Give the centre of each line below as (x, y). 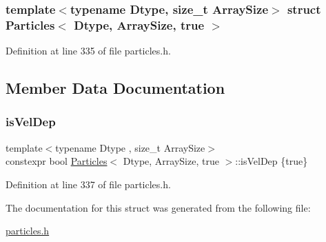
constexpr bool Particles (57, 161)
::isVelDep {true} (272, 161)
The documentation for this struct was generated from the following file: (158, 207)
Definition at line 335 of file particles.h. (88, 51)
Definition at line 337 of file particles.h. (88, 184)
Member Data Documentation (115, 88)
